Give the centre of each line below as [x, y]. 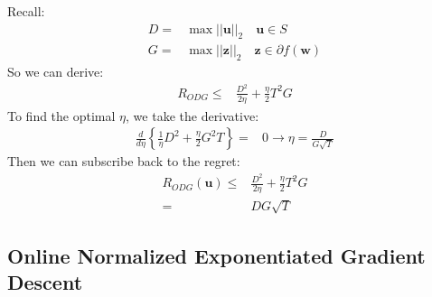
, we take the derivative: [193, 115]
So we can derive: [56, 72]
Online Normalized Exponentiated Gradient [216, 255]
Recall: [26, 11]
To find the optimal [61, 115]
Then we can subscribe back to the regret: [124, 161]
